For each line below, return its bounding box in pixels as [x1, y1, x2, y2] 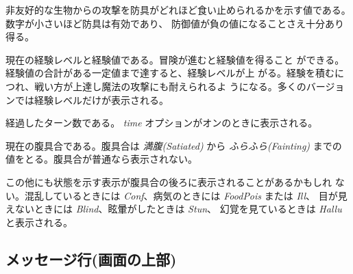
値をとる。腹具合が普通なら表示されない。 [5, 152, 197, 166]
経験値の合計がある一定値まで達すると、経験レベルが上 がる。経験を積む [5, 66, 335, 80]
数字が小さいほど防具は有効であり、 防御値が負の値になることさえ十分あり [5, 16, 344, 30]
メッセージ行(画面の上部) [5, 248, 177, 269]
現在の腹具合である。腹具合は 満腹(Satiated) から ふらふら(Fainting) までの [5, 138, 342, 152]
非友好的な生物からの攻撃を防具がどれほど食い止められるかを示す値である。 [5, 3, 351, 16]
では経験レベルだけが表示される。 [14, 92, 169, 107]
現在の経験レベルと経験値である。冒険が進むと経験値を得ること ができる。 [5, 52, 345, 66]
